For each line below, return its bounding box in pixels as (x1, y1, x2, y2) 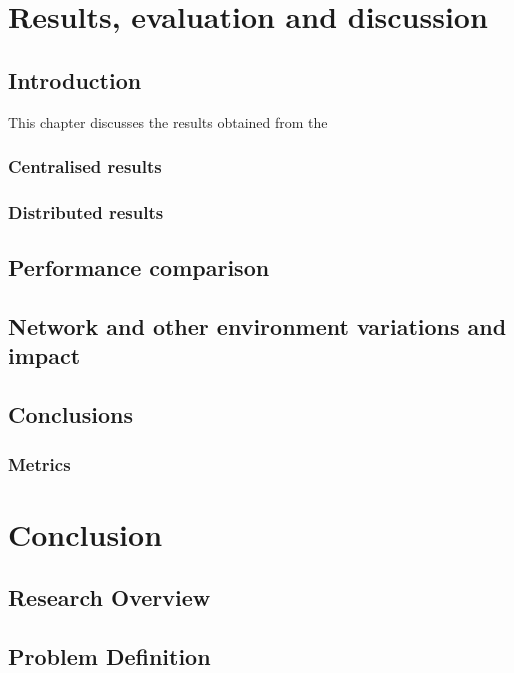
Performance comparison (8, 252, 270, 283)
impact (8, 340, 81, 371)
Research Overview (8, 582, 211, 613)
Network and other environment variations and (8, 311, 507, 342)
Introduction (8, 64, 142, 95)
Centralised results (8, 154, 162, 179)
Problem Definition (8, 640, 211, 671)
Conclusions (8, 399, 134, 430)
